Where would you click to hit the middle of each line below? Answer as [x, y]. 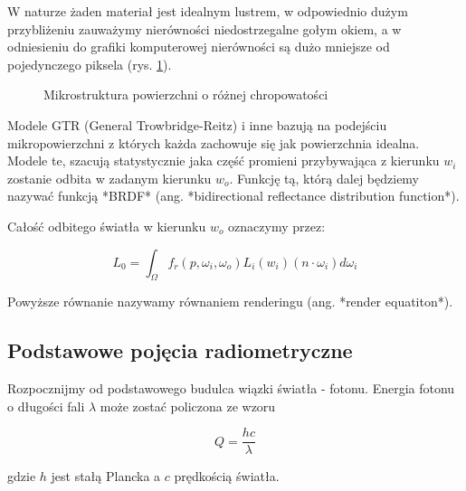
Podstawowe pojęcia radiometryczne [180, 350]
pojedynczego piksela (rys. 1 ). [90, 64]
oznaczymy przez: [277, 226]
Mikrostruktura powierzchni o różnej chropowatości [186, 94]
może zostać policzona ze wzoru [188, 406]
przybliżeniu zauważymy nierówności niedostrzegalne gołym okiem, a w [204, 28]
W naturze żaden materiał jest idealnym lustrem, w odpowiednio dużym [208, 11]
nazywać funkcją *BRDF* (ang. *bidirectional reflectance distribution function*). [233, 196]
